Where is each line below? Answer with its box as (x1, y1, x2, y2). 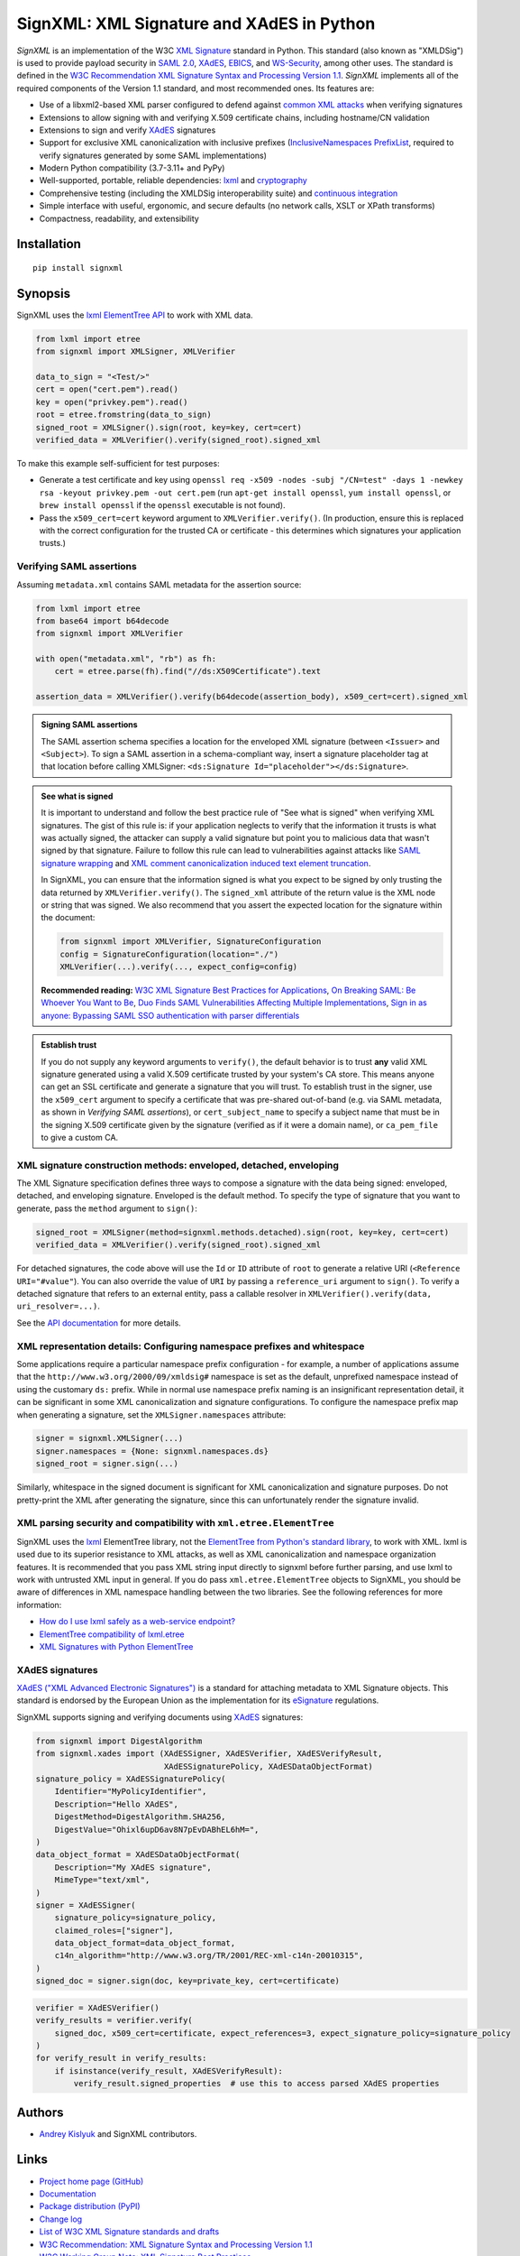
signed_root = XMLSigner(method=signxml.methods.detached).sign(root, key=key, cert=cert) (35, 1227, 450, 1237)
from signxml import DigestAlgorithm (35, 1735, 203, 1746)
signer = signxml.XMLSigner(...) (35, 1433, 184, 1444)
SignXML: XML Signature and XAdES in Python (16, 14, 376, 33)
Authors (16, 2104, 64, 2120)
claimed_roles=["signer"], (54, 1925, 175, 1936)
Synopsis (16, 285, 71, 301)
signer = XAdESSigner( (35, 1900, 136, 1910)
